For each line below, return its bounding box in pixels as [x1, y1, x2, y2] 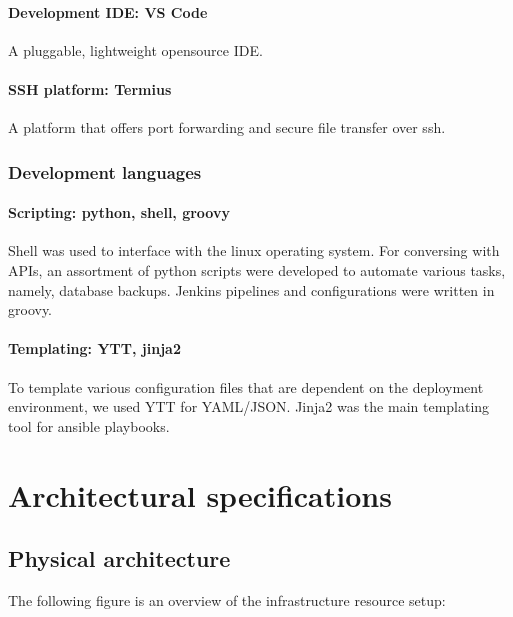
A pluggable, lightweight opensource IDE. [8, 39, 263, 60]
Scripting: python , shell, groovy [8, 202, 230, 223]
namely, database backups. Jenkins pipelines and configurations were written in [8, 279, 495, 300]
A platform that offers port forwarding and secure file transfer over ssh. [8, 117, 446, 138]
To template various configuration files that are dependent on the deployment [8, 376, 484, 397]
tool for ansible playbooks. [8, 415, 170, 436]
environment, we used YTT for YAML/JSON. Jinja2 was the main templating [8, 396, 490, 417]
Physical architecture [8, 543, 231, 574]
